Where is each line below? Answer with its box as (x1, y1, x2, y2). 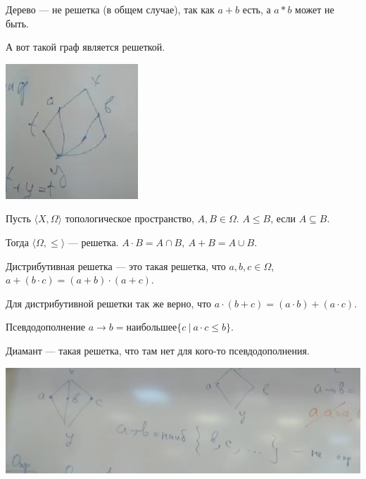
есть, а (242, 2, 271, 16)
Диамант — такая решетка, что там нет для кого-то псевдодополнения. (6, 343, 310, 357)
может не (295, 2, 334, 16)
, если (270, 211, 296, 226)
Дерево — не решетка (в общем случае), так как (6, 2, 215, 16)
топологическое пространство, (65, 211, 194, 226)
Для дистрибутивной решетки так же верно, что (6, 295, 212, 310)
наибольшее (126, 323, 177, 333)
